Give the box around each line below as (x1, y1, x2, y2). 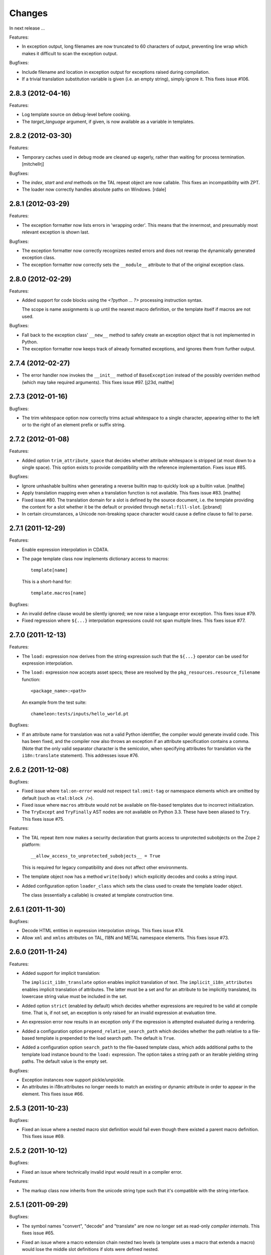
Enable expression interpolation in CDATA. (22, 546, 109, 552)
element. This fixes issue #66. (22, 1091, 84, 1097)
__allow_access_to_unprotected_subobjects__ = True (31, 853, 161, 859)
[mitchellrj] (22, 161, 45, 167)
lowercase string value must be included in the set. (22, 993, 127, 999)
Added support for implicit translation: (22, 970, 100, 976)
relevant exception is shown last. (22, 229, 90, 235)
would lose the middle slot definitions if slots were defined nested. (22, 1246, 159, 1252)
